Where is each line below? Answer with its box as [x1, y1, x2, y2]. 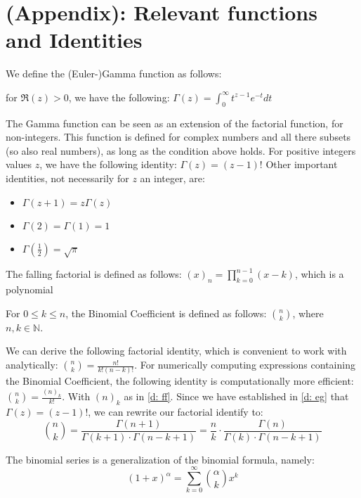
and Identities [6, 25, 143, 54]
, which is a [294, 267, 344, 281]
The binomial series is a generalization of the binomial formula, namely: [6, 452, 315, 466]
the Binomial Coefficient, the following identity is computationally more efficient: [6, 373, 354, 388]
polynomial [6, 282, 53, 297]
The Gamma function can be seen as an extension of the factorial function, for [6, 115, 343, 130]
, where [292, 305, 324, 320]
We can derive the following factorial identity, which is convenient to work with [6, 343, 347, 358]
